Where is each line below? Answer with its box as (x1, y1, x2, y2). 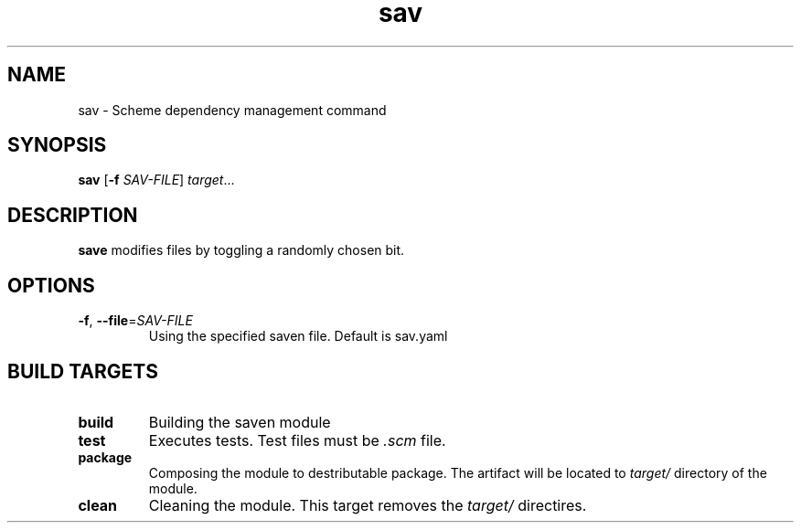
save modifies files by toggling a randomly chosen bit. (78, 242, 405, 259)
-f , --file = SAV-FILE (78, 313, 193, 329)
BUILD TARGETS (7, 359, 158, 383)
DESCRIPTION (7, 203, 138, 227)
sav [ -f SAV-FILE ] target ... (78, 172, 235, 188)
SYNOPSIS (7, 133, 107, 157)
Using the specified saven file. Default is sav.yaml (148, 328, 448, 344)
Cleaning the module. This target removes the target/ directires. (148, 495, 587, 514)
